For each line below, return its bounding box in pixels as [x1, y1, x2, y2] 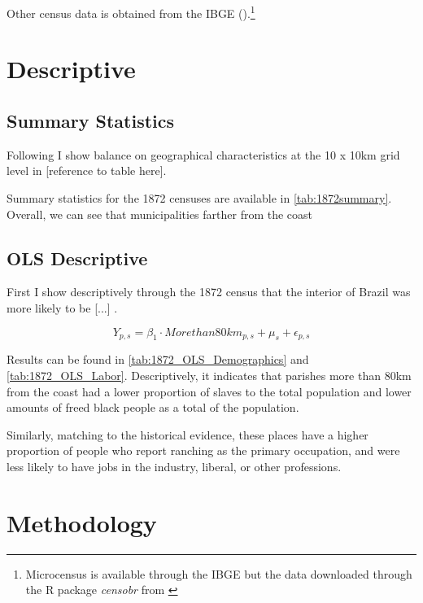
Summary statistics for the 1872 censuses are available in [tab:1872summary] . [7, 190, 392, 207]
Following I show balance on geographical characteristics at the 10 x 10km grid [7, 146, 400, 163]
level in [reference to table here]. [7, 162, 167, 179]
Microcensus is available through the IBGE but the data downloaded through [25, 565, 412, 582]
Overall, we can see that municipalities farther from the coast [7, 205, 313, 222]
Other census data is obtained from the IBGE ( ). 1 [7, 2, 255, 21]
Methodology [7, 505, 157, 539]
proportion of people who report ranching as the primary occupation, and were [7, 442, 400, 459]
